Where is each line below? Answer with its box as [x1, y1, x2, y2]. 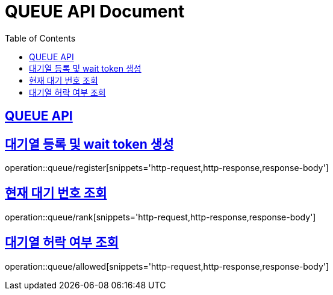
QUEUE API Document [5, 1, 185, 22]
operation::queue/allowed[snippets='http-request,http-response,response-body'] [5, 261, 329, 272]
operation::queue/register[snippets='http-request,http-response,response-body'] [5, 163, 329, 173]
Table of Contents [5, 33, 76, 43]
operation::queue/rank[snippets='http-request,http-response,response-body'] [5, 211, 316, 222]
